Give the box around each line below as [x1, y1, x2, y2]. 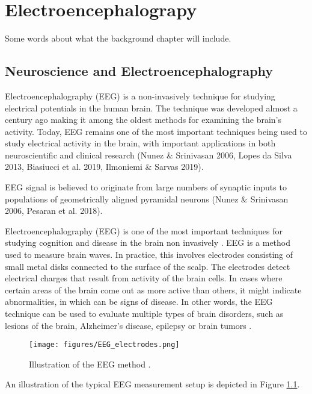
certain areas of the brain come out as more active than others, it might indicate [5, 283, 302, 296]
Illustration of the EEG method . [29, 357, 151, 370]
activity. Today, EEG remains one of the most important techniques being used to [5, 125, 307, 137]
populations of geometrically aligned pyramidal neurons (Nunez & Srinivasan [5, 192, 289, 205]
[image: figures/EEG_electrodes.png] [29, 340, 180, 349]
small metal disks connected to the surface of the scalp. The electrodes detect [5, 260, 290, 272]
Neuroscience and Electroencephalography [5, 61, 274, 80]
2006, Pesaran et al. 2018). [5, 204, 103, 217]
